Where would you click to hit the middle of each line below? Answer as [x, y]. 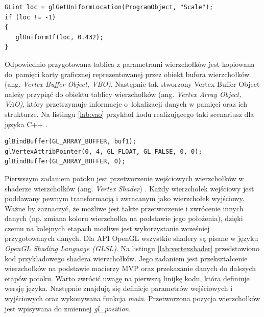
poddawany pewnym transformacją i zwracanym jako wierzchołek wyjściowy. [125, 198]
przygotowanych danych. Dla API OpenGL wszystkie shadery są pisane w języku [131, 238]
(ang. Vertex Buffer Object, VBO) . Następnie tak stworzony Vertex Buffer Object [132, 84]
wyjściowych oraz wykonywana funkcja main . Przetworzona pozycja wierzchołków [133, 298]
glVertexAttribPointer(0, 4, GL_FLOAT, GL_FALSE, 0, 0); [103, 151]
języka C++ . [26, 124]
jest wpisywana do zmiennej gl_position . [68, 308]
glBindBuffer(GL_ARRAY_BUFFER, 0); [65, 162]
